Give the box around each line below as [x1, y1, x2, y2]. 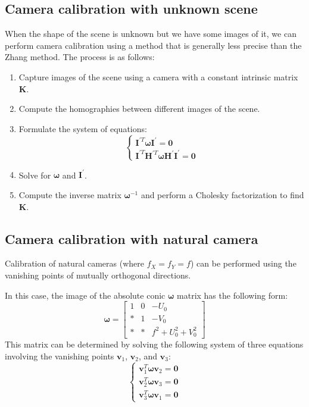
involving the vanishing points [5, 349, 114, 362]
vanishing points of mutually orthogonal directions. [5, 269, 191, 281]
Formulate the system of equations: [18, 122, 147, 134]
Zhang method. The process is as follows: [5, 51, 155, 63]
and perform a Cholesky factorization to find [141, 189, 304, 201]
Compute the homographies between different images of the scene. [18, 102, 260, 115]
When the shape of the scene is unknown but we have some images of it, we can [5, 27, 296, 40]
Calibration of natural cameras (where [5, 257, 144, 270]
